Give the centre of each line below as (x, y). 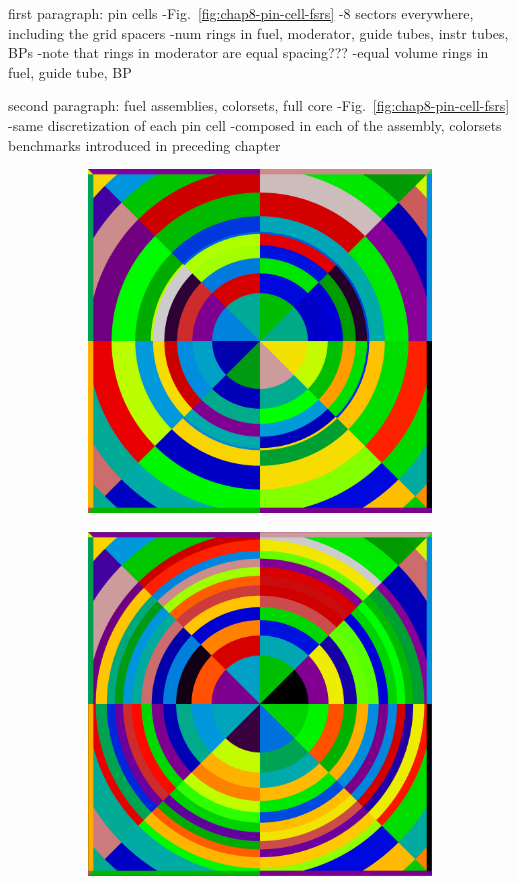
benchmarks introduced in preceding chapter (144, 144)
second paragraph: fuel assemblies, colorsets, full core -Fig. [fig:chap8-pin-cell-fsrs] (259, 105)
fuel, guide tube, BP (70, 71)
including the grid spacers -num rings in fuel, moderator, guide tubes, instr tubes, (258, 32)
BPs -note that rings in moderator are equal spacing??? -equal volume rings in (248, 52)
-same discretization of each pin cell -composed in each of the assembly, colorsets (255, 124)
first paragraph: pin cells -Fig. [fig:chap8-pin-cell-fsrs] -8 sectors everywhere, (241, 13)
